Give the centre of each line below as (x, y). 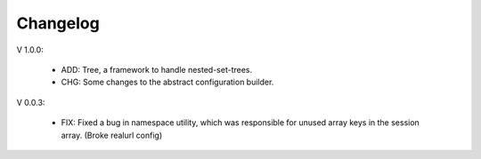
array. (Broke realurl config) (112, 135)
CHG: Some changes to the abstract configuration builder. (167, 82)
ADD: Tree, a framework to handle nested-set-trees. (157, 69)
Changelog (58, 23)
